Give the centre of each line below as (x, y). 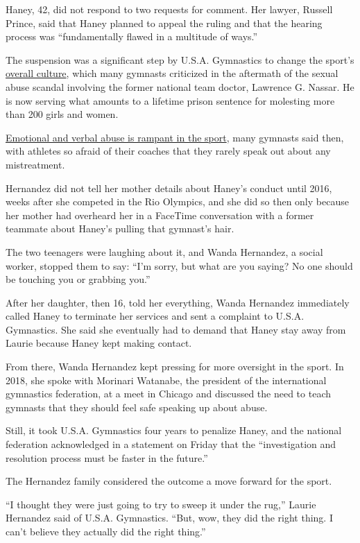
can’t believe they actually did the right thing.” (106, 531)
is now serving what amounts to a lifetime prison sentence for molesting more (170, 100)
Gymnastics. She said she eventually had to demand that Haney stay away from (176, 329)
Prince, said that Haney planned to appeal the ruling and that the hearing (164, 23)
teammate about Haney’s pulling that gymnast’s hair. (120, 229)
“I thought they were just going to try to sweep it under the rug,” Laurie (161, 504)
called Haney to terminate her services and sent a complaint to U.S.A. (155, 316)
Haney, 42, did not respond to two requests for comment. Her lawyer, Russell (169, 9)
